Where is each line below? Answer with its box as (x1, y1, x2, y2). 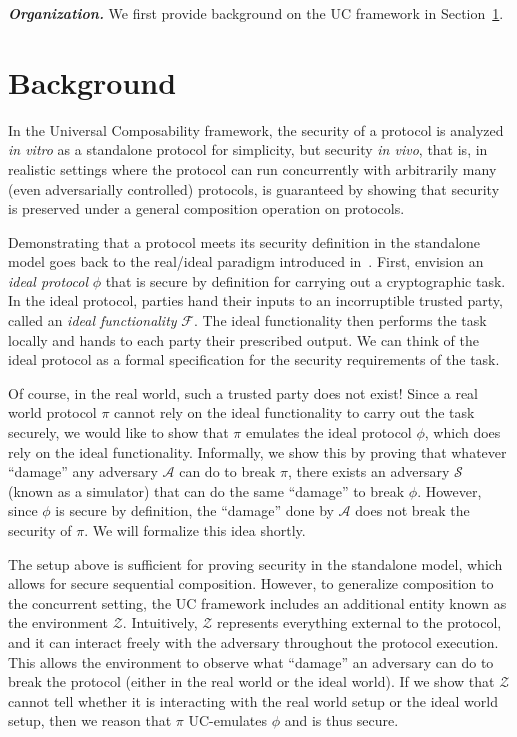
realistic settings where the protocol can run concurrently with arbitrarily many (8, 158, 497, 179)
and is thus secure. (284, 710, 399, 731)
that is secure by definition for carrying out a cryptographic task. (105, 270, 506, 291)
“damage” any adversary (8, 461, 158, 482)
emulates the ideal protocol (245, 422, 412, 443)
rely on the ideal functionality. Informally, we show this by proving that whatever (8, 441, 507, 462)
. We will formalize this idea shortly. (84, 520, 306, 540)
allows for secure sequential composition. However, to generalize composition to (8, 573, 494, 594)
